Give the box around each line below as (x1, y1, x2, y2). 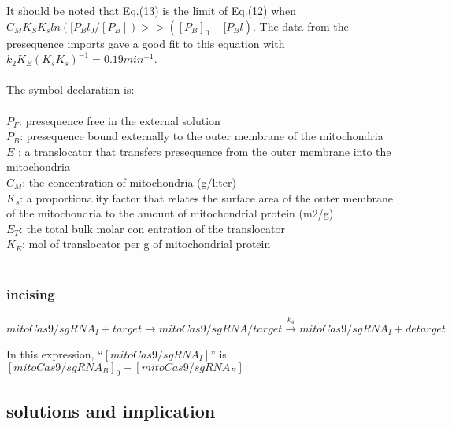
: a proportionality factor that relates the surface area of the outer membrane (20, 189, 394, 206)
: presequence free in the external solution (19, 112, 220, 128)
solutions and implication (6, 398, 216, 422)
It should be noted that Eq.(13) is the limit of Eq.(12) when (6, 2, 297, 18)
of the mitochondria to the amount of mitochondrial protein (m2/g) (6, 205, 334, 221)
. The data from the (253, 17, 349, 34)
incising (6, 284, 55, 304)
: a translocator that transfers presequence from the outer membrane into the (18, 143, 391, 159)
